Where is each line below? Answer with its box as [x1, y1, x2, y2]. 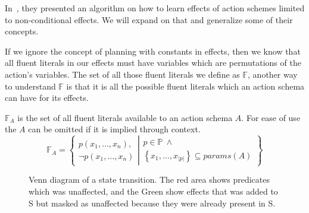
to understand [5, 80, 56, 92]
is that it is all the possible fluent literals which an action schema [66, 80, 305, 92]
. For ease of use [241, 111, 301, 123]
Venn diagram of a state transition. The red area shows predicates [29, 173, 270, 186]
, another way [248, 68, 298, 80]
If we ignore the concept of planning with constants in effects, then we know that [5, 44, 301, 57]
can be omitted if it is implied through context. [28, 123, 201, 135]
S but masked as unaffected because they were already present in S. [29, 196, 276, 209]
